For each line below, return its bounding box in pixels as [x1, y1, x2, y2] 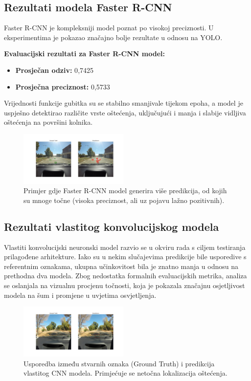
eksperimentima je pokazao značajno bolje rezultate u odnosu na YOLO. [4, 32, 223, 42]
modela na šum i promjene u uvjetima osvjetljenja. [4, 290, 157, 300]
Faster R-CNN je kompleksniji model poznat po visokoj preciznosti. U [4, 22, 214, 33]
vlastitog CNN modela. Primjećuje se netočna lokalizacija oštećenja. [23, 368, 228, 378]
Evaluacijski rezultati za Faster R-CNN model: [4, 48, 165, 59]
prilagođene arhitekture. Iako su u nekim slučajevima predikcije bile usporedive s [4, 251, 247, 262]
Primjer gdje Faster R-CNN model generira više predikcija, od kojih [23, 185, 227, 196]
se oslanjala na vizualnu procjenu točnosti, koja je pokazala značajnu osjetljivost [4, 280, 245, 291]
